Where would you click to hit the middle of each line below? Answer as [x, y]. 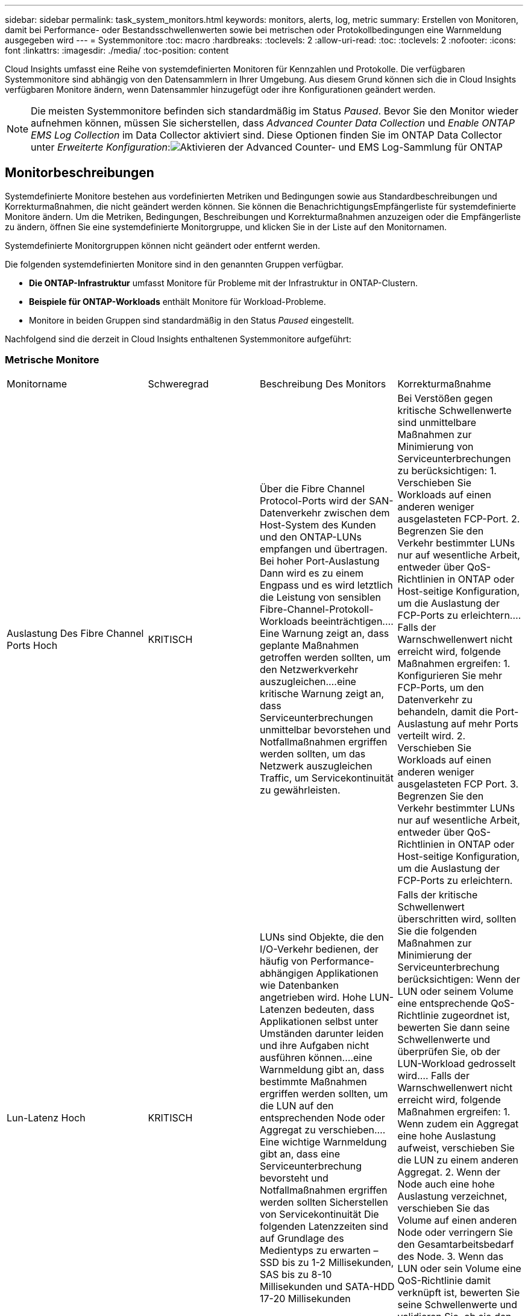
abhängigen [287, 973]
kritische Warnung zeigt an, [322, 693]
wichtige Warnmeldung [334, 1142]
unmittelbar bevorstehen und [325, 729]
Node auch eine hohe [446, 1184]
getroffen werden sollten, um [325, 657]
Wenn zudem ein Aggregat [458, 1123]
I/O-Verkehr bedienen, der [319, 949]
